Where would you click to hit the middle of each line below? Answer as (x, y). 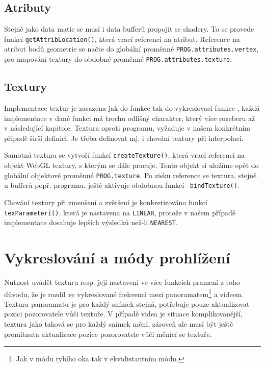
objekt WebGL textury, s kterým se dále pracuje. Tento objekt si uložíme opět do (131, 165)
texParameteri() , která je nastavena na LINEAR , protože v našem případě (120, 212)
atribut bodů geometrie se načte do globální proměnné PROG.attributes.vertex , (131, 49)
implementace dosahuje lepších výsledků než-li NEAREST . (91, 222)
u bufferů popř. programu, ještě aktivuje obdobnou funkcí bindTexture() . (122, 185)
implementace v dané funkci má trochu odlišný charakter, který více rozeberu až (130, 118)
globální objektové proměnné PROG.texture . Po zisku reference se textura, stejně (130, 175)
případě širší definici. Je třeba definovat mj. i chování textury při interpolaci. (124, 138)
